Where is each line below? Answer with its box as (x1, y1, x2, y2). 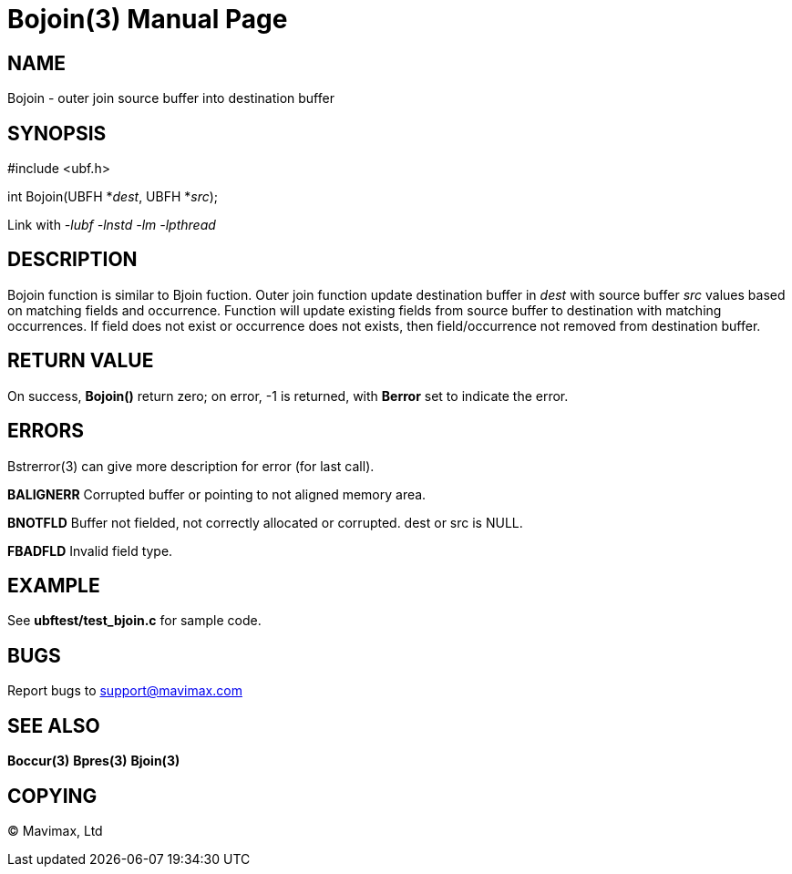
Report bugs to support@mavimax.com (7, 683, 242, 699)
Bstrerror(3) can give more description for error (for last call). (7, 458, 375, 474)
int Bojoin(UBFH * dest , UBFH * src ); (7, 189, 219, 205)
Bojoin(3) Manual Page (7, 4, 288, 35)
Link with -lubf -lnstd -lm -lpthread (7, 217, 216, 233)
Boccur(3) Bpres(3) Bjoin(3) (7, 753, 180, 769)
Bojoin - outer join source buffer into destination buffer (7, 90, 334, 107)
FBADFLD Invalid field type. (7, 542, 173, 559)
